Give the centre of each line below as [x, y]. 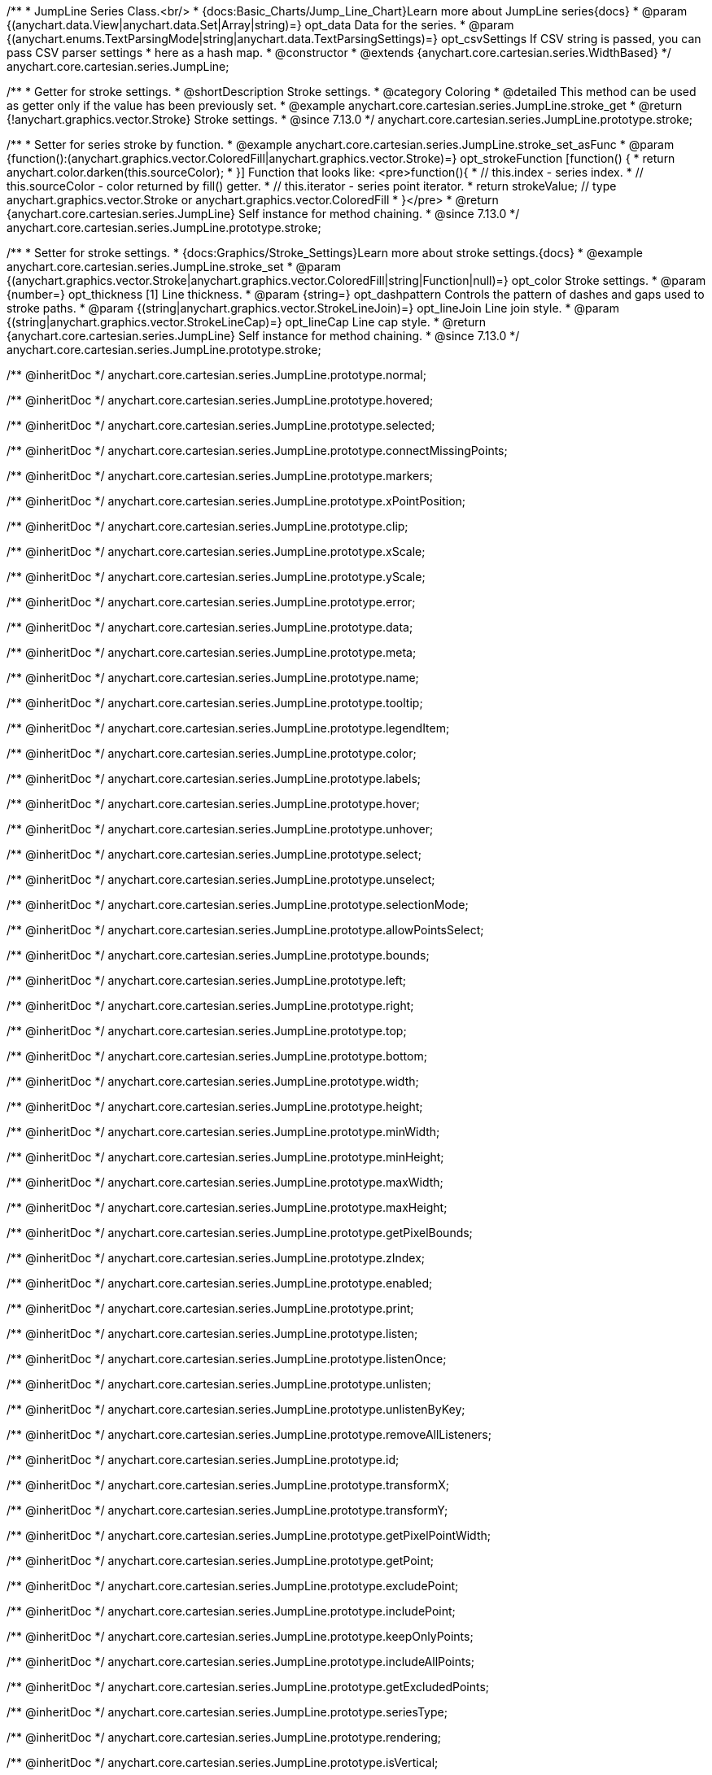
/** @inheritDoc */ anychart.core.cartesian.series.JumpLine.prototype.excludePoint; [233, 1586]
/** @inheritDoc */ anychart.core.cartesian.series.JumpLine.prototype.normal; [216, 375]
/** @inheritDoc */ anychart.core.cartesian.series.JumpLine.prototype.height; [215, 1106]
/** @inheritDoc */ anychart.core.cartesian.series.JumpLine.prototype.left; [207, 980]
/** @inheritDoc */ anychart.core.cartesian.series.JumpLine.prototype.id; [203, 1460]
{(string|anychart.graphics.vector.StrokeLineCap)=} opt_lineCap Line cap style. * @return [246, 322]
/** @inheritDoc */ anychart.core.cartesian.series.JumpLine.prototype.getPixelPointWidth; [249, 1535]
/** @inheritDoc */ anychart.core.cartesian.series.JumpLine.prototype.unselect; [221, 879]
